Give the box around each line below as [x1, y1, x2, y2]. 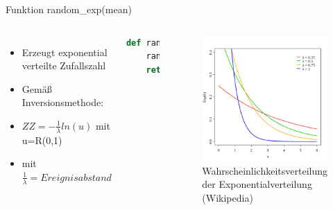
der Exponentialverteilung [202, 177, 312, 191]
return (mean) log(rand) [146, 64, 275, 75]
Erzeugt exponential [22, 44, 108, 59]
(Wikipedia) [202, 191, 253, 205]
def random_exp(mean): [126, 37, 231, 48]
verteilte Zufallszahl [22, 58, 106, 73]
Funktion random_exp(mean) [6, 2, 132, 16]
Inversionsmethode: [22, 95, 104, 110]
